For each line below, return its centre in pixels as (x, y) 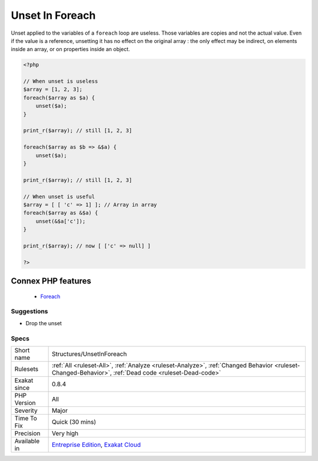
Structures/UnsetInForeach (89, 354)
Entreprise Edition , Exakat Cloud (96, 445)
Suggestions (29, 312)
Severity (26, 410)
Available (27, 441)
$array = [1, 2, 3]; (53, 89)
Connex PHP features (51, 281)
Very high (65, 433)
